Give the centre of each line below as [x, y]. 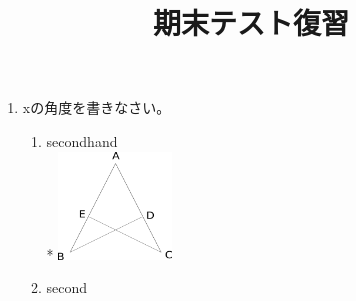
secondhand [82, 140]
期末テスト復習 [250, 22]
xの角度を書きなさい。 [96, 107]
